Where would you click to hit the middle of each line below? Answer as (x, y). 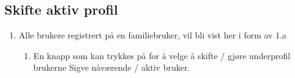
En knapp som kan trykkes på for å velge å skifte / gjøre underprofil (162, 55)
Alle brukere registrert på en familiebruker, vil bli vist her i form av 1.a (153, 35)
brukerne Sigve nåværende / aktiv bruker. (112, 67)
